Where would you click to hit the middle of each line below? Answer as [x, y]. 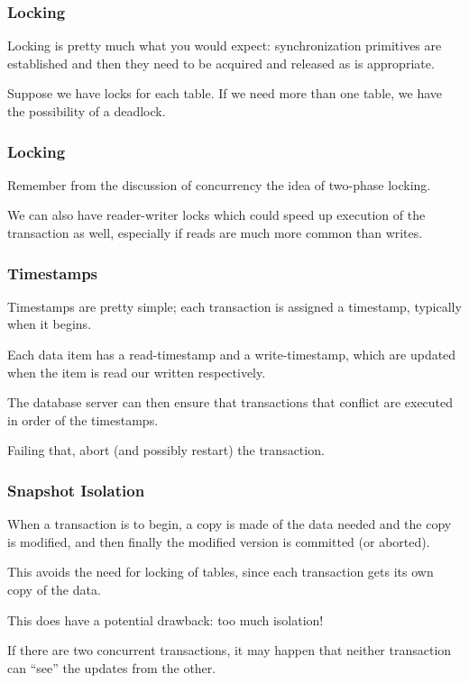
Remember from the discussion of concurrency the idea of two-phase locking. [219, 184]
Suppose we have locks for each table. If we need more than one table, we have [225, 93]
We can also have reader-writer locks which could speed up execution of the [216, 215]
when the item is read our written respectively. [137, 372]
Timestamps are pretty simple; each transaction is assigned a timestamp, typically [234, 306]
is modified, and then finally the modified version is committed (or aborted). [219, 541]
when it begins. [50, 324]
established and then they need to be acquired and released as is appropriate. [221, 63]
